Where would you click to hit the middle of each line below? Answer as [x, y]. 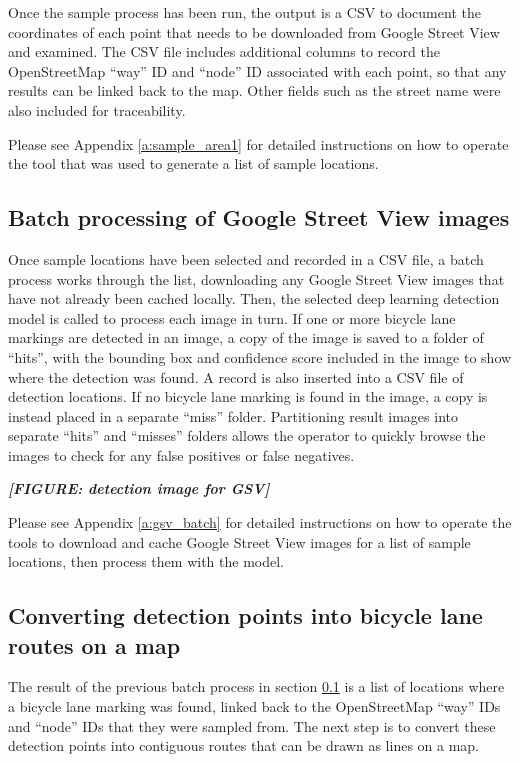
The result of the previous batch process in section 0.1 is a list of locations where [256, 686]
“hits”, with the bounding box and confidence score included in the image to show [260, 356]
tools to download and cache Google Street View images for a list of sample [239, 541]
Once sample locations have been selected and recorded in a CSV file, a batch [246, 258]
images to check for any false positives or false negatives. [181, 454]
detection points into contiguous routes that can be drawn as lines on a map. [244, 745]
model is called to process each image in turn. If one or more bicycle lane [232, 317]
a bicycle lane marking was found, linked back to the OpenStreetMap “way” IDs [254, 706]
